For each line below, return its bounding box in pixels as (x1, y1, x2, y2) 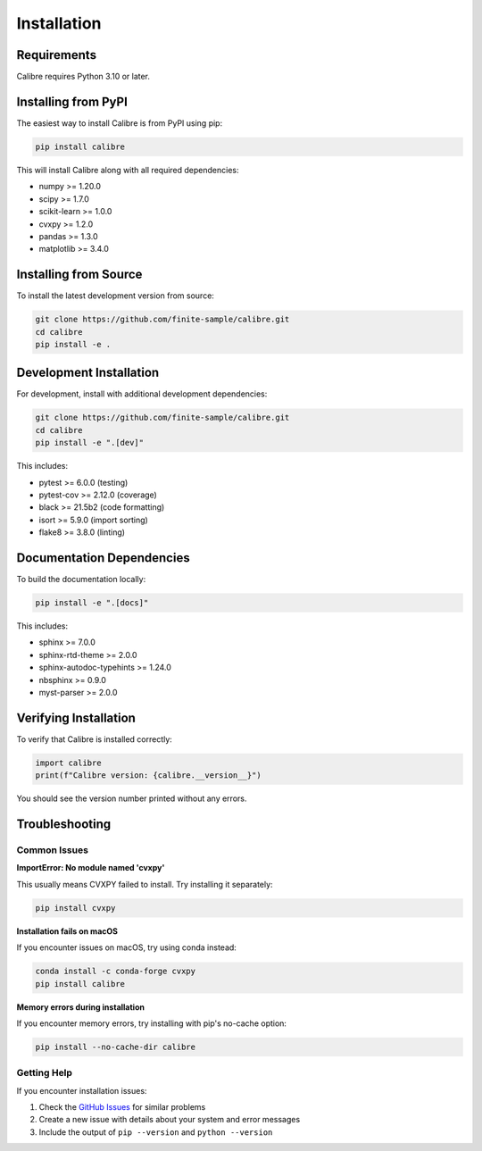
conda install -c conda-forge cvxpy (35, 966, 196, 977)
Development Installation (16, 365, 160, 380)
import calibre (35, 757, 102, 768)
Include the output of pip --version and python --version (38, 1126, 273, 1138)
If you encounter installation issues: (16, 1085, 147, 1096)
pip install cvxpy (35, 903, 116, 913)
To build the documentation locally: (16, 574, 146, 585)
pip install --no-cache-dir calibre (35, 1041, 196, 1052)
